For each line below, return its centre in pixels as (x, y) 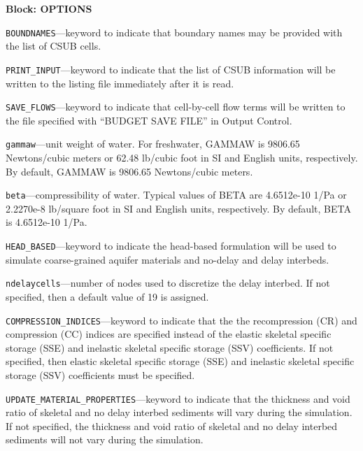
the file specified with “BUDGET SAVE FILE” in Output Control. (149, 120)
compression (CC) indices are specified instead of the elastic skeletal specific (169, 334)
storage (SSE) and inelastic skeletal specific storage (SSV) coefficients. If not (170, 347)
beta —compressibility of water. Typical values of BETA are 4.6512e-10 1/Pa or (176, 195)
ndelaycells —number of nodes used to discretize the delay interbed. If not (168, 283)
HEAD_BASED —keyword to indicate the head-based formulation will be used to (171, 246)
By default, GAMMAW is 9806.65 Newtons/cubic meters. (129, 171)
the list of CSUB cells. (54, 46)
